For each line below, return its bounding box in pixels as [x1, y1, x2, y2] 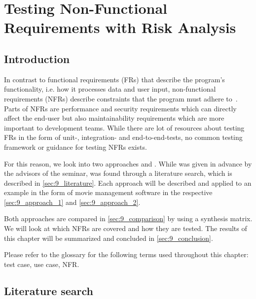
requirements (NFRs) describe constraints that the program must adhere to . [4, 93, 238, 103]
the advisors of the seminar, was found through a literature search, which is [4, 168, 232, 178]
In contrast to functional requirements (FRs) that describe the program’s [4, 74, 225, 84]
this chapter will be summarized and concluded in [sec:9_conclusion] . [4, 233, 213, 243]
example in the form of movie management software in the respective [4, 187, 213, 198]
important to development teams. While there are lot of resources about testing [4, 122, 245, 133]
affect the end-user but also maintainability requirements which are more [4, 113, 224, 123]
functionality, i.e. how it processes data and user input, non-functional [4, 84, 216, 94]
